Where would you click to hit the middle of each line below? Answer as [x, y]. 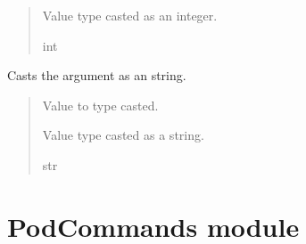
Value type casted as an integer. [130, 15]
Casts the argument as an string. [97, 75]
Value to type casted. [100, 105]
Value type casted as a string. [123, 135]
